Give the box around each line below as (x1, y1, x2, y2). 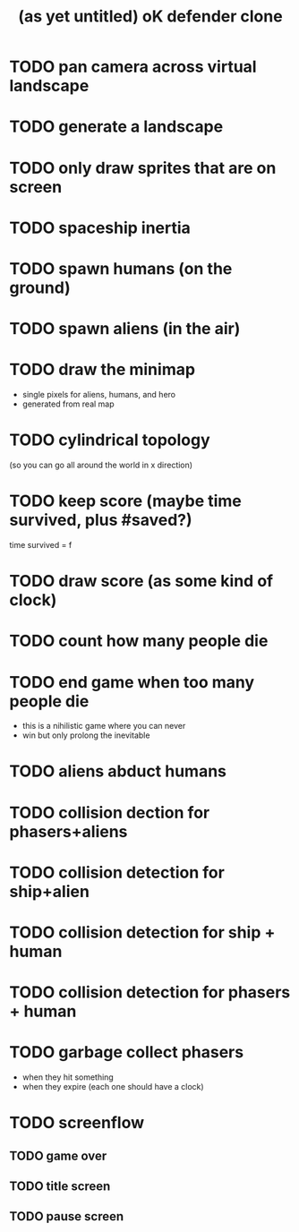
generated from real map (21, 398, 115, 409)
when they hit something (21, 1072, 114, 1082)
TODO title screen (9, 1179, 111, 1194)
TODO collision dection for (9, 802, 210, 823)
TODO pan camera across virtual (9, 56, 257, 77)
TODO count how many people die (9, 631, 269, 651)
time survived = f (9, 539, 73, 550)
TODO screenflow (9, 1113, 145, 1134)
